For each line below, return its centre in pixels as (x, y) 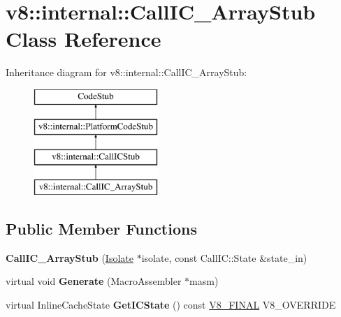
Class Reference (84, 39)
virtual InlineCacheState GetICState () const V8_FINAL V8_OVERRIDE (171, 305)
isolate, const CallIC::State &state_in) (224, 257)
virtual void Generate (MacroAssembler (94, 281)
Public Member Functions (101, 229)
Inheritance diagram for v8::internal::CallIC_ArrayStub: (126, 72)
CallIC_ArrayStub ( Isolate (70, 257)
